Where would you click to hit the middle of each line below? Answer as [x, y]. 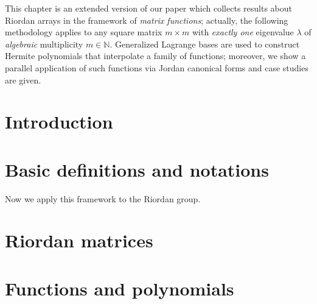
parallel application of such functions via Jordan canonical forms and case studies [157, 67]
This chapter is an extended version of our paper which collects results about [148, 8]
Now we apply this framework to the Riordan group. [103, 198]
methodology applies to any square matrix [84, 32]
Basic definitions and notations [137, 169]
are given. [23, 80]
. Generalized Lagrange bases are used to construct [205, 44]
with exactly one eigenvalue [243, 32]
